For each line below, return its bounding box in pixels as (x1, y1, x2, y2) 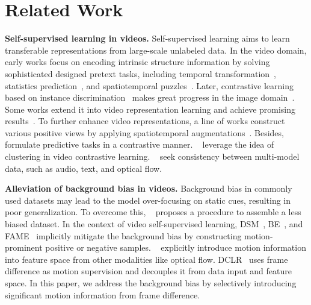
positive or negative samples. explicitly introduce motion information (45, 241, 306, 254)
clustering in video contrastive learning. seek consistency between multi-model (5, 150, 300, 163)
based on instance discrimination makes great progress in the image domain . (5, 91, 295, 104)
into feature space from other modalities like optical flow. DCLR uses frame (5, 253, 288, 265)
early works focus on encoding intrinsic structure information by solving (5, 55, 270, 68)
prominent (5, 241, 43, 254)
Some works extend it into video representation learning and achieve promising (5, 102, 296, 115)
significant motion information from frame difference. (5, 288, 200, 301)
